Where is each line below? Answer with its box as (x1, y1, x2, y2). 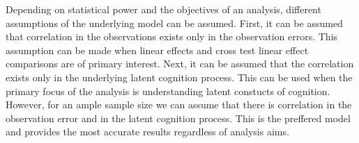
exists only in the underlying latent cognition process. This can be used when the (6, 69, 353, 84)
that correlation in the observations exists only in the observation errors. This (6, 29, 338, 44)
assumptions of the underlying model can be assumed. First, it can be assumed (6, 15, 343, 30)
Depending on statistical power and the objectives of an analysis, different (6, 2, 321, 16)
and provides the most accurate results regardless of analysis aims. (6, 124, 289, 139)
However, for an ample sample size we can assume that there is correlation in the (6, 97, 352, 112)
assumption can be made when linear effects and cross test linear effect (6, 42, 309, 57)
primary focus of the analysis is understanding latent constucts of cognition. (6, 83, 330, 98)
